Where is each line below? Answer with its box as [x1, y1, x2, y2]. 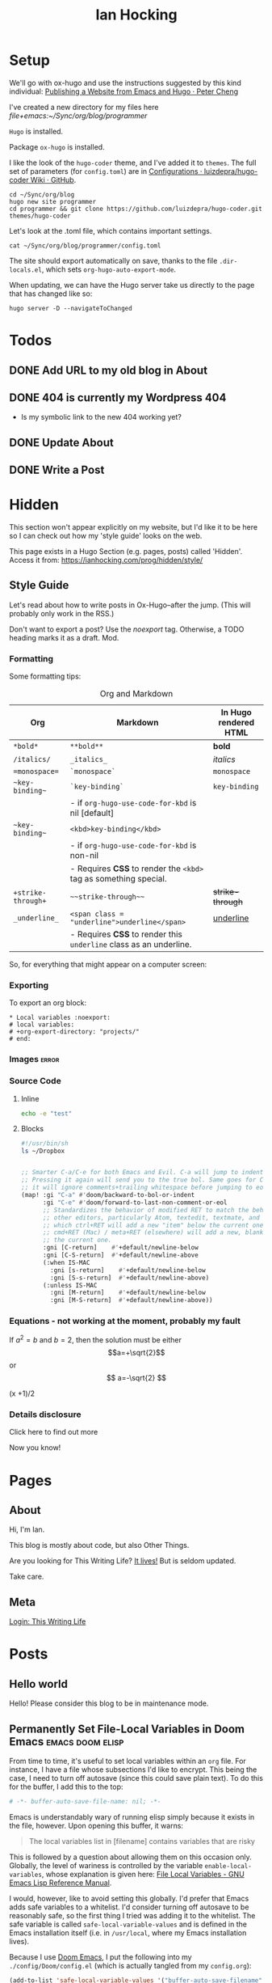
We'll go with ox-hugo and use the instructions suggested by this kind [9, 78, 241, 87]
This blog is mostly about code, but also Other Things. [9, 1541, 190, 1550]
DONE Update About [9, 435, 114, 450]
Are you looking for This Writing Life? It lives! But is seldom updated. [9, 1556, 236, 1566]
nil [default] [69, 807, 115, 818]
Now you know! [9, 1443, 61, 1452]
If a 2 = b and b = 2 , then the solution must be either [9, 1334, 182, 1345]
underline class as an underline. [69, 939, 192, 950]
